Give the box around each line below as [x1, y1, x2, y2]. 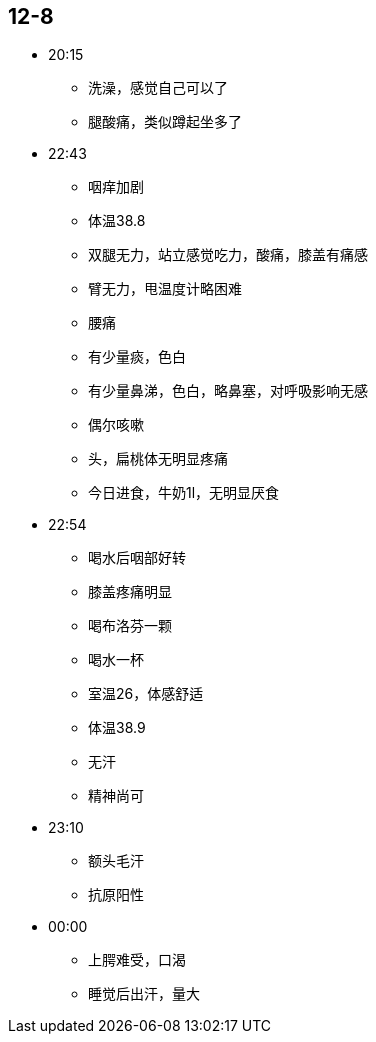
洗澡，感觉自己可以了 [88, 79, 228, 97]
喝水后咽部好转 [88, 549, 186, 567]
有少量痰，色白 [88, 348, 186, 366]
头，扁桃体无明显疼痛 [88, 450, 228, 468]
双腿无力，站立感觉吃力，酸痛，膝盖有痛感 [88, 246, 368, 264]
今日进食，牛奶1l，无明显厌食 [88, 484, 280, 502]
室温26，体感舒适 [88, 685, 204, 703]
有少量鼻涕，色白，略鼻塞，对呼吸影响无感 [88, 382, 368, 400]
